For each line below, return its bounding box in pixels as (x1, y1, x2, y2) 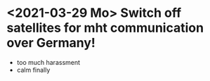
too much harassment (16, 58, 81, 66)
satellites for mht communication (6, 20, 204, 36)
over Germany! (6, 35, 96, 51)
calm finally (16, 66, 51, 74)
